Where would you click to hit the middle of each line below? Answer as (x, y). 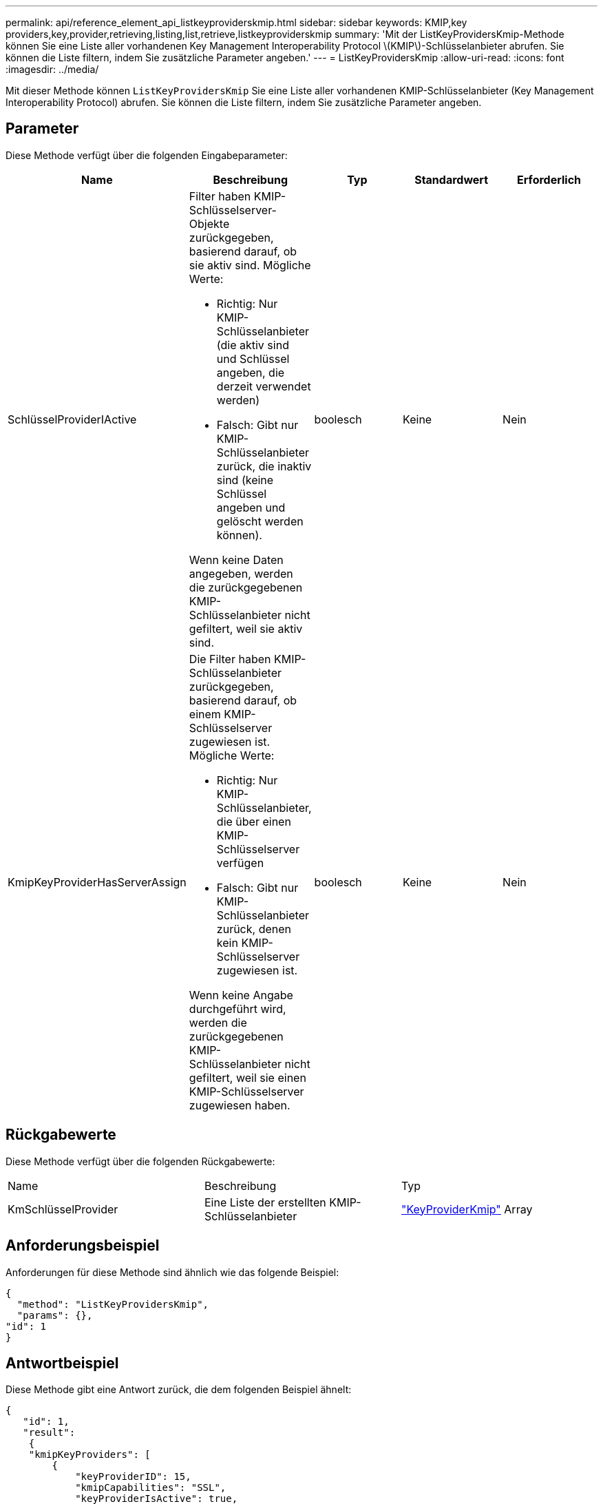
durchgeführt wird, (237, 1009)
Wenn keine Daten (236, 560)
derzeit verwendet (264, 386)
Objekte (209, 223)
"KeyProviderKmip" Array (467, 1209)
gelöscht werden (260, 521)
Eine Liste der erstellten (265, 1202)
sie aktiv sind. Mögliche (250, 265)
